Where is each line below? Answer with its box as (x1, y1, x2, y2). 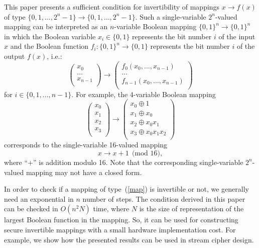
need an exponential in (4, 193, 74, 204)
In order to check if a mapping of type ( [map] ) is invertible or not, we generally (4, 184, 249, 194)
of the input (218, 31, 255, 41)
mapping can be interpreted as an (4, 21, 108, 32)
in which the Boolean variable (4, 31, 96, 41)
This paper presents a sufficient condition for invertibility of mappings (4, 2, 220, 12)
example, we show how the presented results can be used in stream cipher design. (4, 234, 254, 244)
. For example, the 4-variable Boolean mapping (71, 89, 216, 99)
